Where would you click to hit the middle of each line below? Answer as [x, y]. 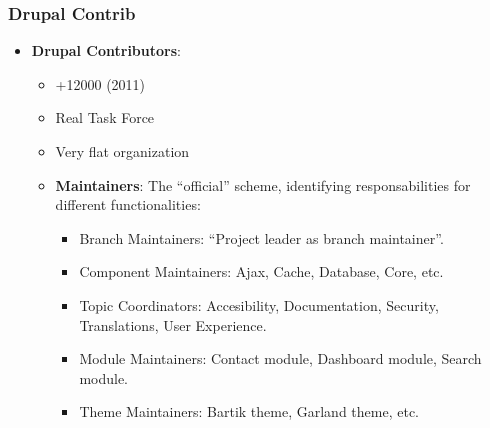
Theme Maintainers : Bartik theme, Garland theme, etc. [249, 411]
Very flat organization [122, 151]
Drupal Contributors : [106, 50]
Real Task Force [105, 117]
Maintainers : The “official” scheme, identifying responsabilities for [263, 184]
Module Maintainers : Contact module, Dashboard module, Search [280, 358]
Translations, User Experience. [173, 324]
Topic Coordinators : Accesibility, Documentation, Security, [259, 304]
